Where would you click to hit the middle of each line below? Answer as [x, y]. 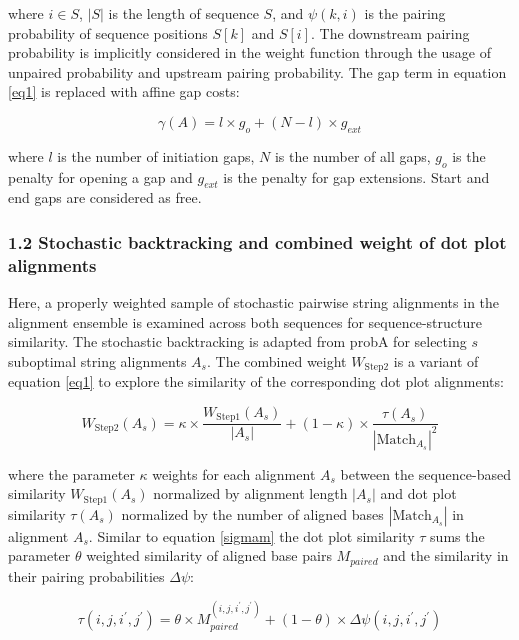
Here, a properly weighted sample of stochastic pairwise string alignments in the [254, 302]
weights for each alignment [234, 473]
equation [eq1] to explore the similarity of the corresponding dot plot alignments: [256, 381]
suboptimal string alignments [97, 360]
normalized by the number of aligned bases [252, 513]
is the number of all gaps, [352, 155]
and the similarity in [446, 555]
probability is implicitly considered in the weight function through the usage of [250, 52]
